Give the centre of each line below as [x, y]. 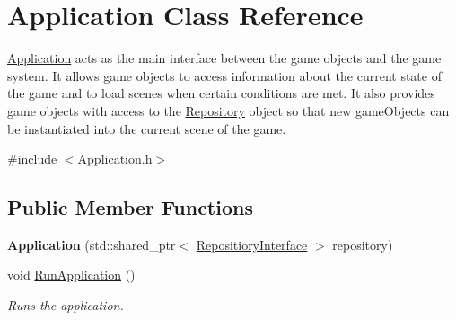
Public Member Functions [130, 207]
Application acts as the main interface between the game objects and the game [224, 58]
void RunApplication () [71, 275]
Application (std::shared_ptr [92, 244]
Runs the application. [66, 305]
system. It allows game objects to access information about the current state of [224, 75]
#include [32, 159]
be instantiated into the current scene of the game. [147, 128]
